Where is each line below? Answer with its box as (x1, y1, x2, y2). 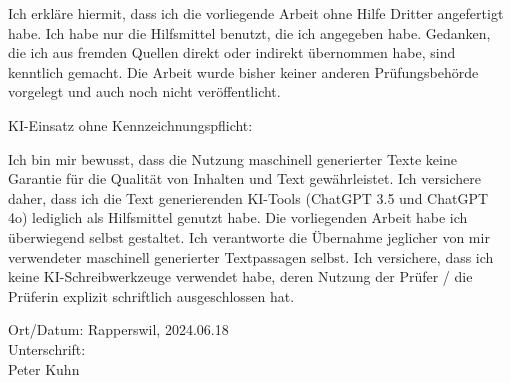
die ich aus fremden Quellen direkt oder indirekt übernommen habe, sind (8, 42, 456, 63)
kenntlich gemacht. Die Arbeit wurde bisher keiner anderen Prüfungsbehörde (8, 61, 479, 82)
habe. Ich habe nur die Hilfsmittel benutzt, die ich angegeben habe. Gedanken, (8, 22, 491, 43)
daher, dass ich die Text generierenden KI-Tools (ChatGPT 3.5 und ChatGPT (8, 187, 489, 208)
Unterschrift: (8, 338, 86, 359)
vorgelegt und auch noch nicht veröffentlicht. (8, 81, 281, 102)
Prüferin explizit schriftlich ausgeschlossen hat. (8, 285, 295, 306)
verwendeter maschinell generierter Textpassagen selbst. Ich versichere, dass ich (8, 246, 494, 267)
